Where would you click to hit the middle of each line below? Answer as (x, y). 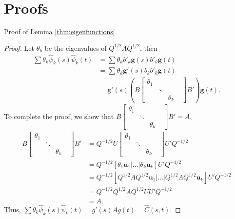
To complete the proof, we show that (59, 116)
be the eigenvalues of (76, 48)
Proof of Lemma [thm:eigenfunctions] (59, 31)
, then (148, 48)
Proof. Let (19, 48)
